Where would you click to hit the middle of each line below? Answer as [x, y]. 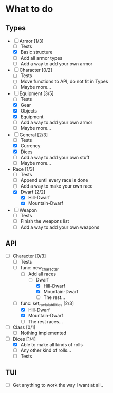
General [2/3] [33, 135]
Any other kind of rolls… [46, 350]
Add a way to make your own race [56, 186]
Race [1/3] [24, 169]
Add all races [42, 274]
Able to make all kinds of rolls [52, 344]
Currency [30, 146]
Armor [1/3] [31, 41]
